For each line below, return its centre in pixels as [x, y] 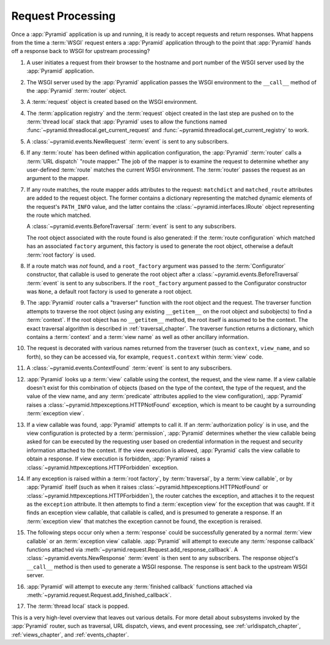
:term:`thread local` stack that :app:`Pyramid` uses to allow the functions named [127, 122]
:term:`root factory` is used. [61, 255]
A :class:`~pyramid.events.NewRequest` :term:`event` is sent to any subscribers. [128, 141]
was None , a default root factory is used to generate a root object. [109, 292]
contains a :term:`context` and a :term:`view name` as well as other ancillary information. [138, 337]
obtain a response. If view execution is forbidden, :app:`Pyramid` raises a [119, 459]
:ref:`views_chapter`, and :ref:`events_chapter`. [70, 635]
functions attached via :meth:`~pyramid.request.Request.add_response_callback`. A [132, 550]
